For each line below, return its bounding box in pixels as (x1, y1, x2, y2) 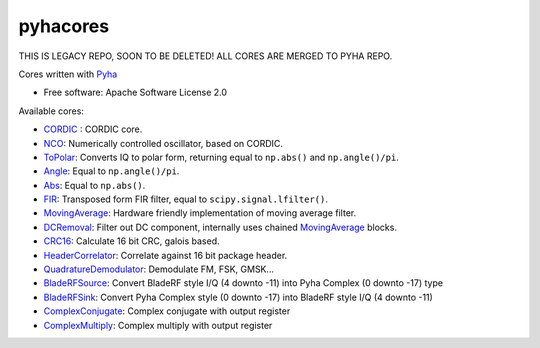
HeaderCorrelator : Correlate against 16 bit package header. (43, 249, 288, 261)
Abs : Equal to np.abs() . (43, 179, 146, 191)
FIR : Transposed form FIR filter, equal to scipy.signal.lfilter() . (43, 193, 329, 205)
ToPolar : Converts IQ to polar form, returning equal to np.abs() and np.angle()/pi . (43, 151, 399, 163)
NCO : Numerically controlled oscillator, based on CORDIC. (43, 137, 284, 149)
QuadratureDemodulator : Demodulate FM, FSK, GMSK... (43, 263, 275, 275)
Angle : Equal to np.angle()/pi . (43, 165, 180, 177)
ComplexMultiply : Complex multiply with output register (43, 319, 273, 331)
